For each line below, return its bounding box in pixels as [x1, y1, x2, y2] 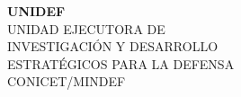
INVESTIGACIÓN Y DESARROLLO [7, 37, 219, 56]
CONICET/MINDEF [7, 72, 126, 91]
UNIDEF [7, 2, 66, 20]
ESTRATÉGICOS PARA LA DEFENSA [7, 54, 235, 73]
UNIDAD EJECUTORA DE [7, 19, 165, 38]
